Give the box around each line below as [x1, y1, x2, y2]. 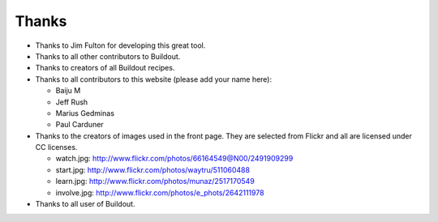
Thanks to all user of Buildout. [35, 199, 135, 209]
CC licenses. [35, 143, 78, 152]
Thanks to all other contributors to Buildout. [35, 51, 181, 61]
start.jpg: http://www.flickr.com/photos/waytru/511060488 [55, 164, 251, 174]
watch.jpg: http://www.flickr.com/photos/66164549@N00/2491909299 [55, 154, 294, 164]
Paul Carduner [55, 120, 105, 130]
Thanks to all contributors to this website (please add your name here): [35, 74, 273, 84]
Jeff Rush [55, 97, 88, 107]
